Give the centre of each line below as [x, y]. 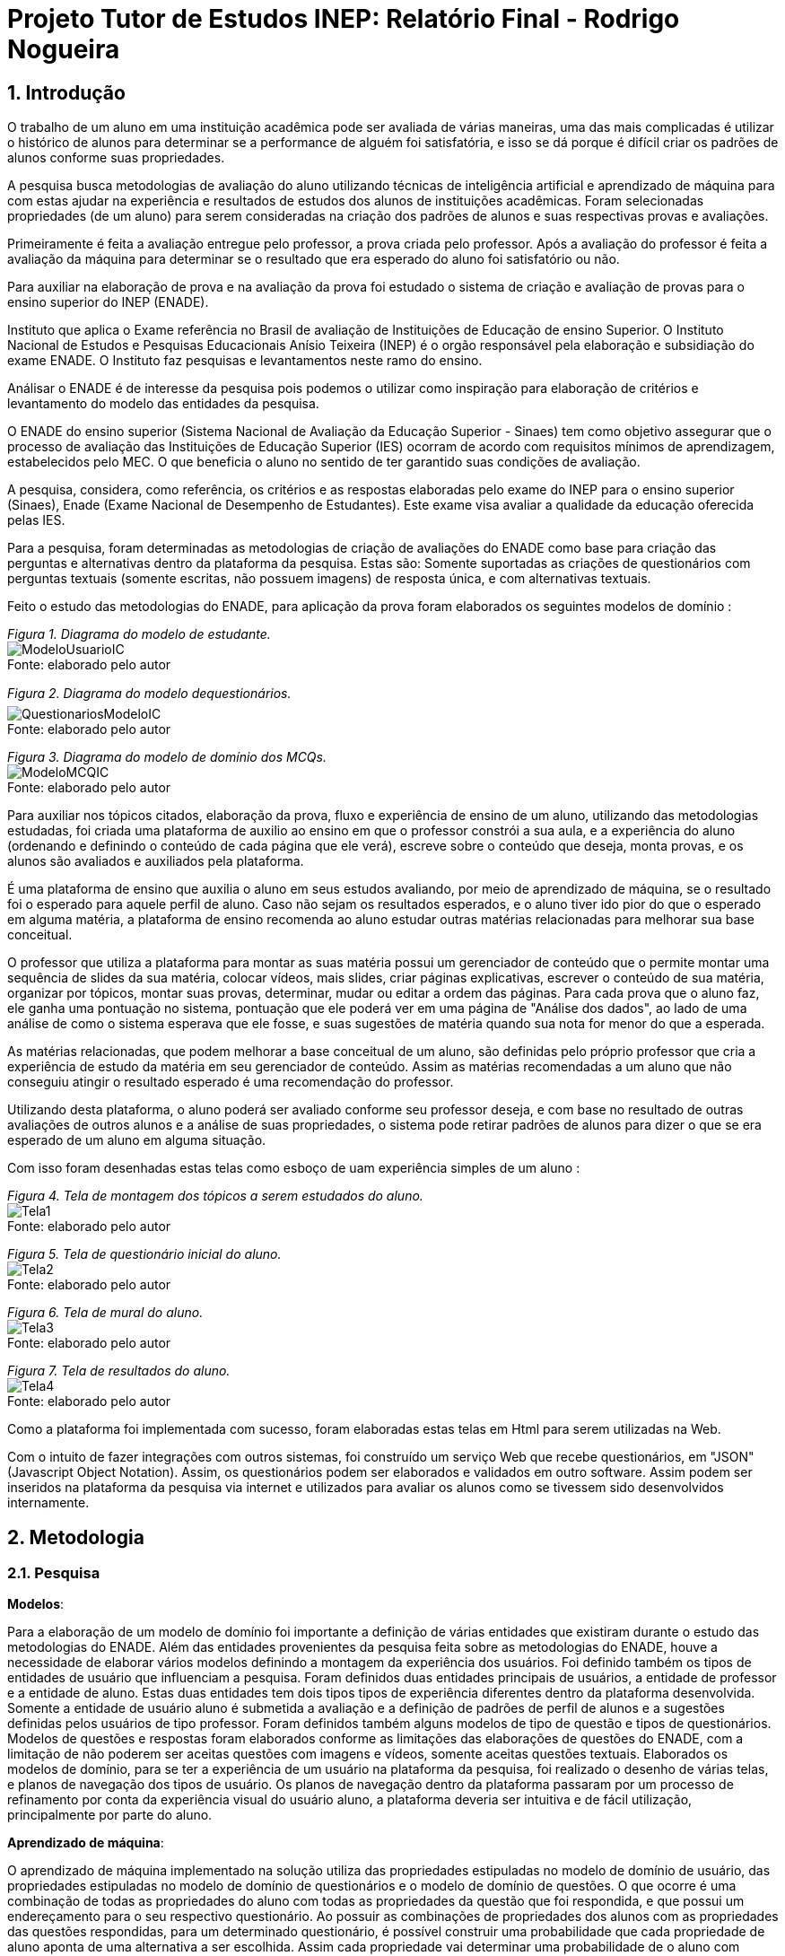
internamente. [48, 1503]
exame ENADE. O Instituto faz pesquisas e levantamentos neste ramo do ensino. [245, 361]
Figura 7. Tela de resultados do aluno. [119, 1371]
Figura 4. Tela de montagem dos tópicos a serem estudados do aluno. [215, 1196]
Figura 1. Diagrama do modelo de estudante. [139, 634]
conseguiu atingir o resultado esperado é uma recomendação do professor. [231, 1082]
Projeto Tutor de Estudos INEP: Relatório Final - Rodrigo [344, 19]
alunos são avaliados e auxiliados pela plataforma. [156, 861]
